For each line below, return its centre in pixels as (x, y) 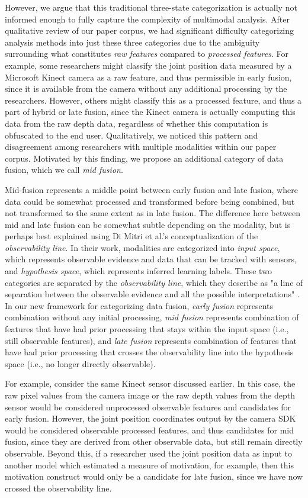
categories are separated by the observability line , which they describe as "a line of (154, 282)
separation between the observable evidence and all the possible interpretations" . (152, 294)
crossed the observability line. (58, 488)
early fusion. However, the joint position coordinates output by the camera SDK (150, 418)
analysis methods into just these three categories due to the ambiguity (132, 42)
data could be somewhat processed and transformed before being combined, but (150, 201)
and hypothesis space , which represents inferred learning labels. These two (138, 271)
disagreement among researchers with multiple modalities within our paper (141, 147)
